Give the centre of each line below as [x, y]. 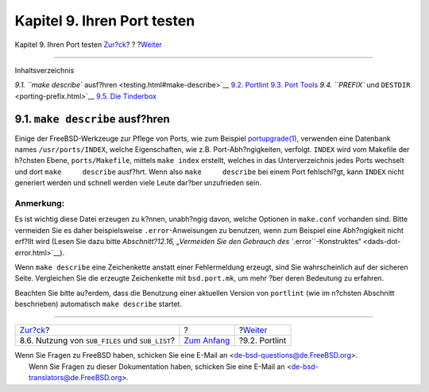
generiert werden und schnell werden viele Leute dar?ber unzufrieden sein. [138, 183]
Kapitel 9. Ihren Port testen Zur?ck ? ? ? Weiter [89, 45]
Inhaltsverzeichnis [44, 70]
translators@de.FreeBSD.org [75, 378]
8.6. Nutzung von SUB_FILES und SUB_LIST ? [97, 340]
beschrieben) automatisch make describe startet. [99, 304]
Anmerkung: [40, 203]
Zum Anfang [207, 340]
